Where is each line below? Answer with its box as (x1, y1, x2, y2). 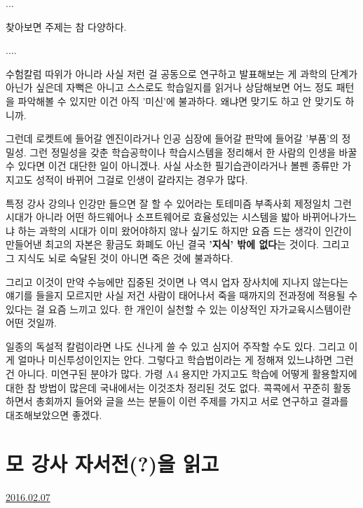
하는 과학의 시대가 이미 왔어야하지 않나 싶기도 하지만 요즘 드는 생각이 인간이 (18, 223, 352, 238)
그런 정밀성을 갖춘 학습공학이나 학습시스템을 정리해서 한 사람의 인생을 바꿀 (29, 144, 357, 159)
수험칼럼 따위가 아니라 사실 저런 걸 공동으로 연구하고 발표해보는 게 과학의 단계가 (6, 66, 358, 81)
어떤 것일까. (6, 315, 57, 330)
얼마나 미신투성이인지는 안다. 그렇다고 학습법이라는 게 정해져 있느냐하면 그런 (18, 352, 354, 367)
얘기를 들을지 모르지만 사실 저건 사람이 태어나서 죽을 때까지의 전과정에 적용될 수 (6, 288, 358, 303)
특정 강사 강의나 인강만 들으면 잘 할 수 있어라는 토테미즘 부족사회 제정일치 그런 (6, 195, 352, 210)
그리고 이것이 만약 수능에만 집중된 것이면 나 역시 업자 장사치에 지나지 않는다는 (6, 274, 349, 289)
